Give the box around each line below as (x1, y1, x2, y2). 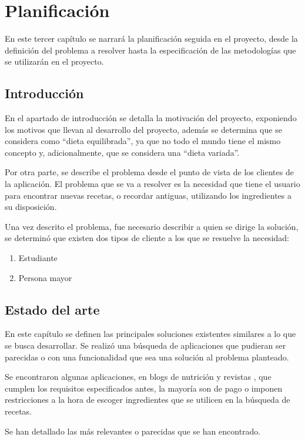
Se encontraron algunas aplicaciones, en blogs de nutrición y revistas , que (5, 370, 272, 383)
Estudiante (18, 252, 58, 264)
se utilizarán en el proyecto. (5, 55, 104, 68)
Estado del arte (5, 300, 100, 318)
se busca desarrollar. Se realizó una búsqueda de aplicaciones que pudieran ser (5, 339, 286, 352)
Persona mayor (18, 271, 72, 283)
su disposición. (5, 201, 57, 213)
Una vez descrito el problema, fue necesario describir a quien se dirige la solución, (5, 220, 299, 232)
